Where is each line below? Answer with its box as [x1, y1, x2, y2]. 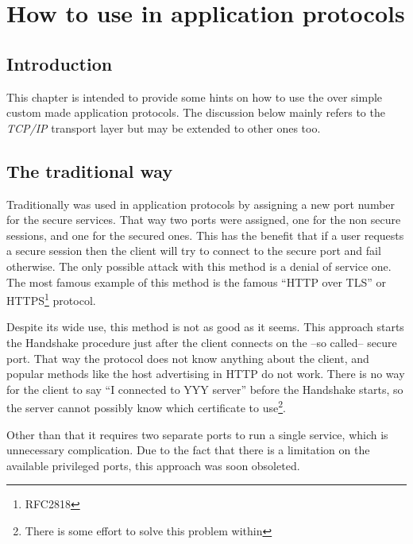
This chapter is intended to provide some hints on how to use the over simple [6, 88, 383, 105]
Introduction [6, 51, 113, 75]
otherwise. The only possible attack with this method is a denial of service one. [6, 257, 392, 274]
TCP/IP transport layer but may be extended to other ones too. [6, 119, 321, 136]
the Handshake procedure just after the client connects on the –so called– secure [6, 334, 397, 350]
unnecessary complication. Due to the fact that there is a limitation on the [6, 442, 370, 458]
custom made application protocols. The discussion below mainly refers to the [6, 104, 385, 121]
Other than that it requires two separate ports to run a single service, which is [6, 426, 388, 442]
